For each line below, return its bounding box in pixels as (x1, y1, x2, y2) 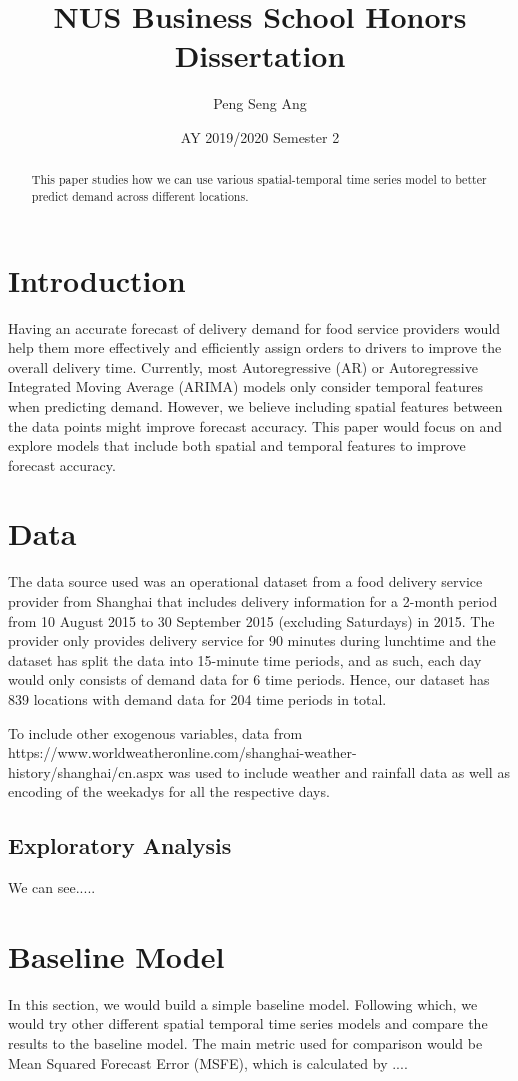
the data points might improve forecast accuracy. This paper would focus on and (8, 415, 502, 436)
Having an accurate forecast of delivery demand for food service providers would (8, 317, 501, 338)
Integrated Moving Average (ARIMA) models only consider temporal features (8, 376, 484, 397)
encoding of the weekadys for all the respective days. (8, 781, 330, 802)
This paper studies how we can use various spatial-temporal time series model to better (31, 171, 487, 188)
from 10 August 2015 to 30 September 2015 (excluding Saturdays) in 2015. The (8, 610, 495, 631)
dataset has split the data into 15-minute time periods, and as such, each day (8, 649, 482, 670)
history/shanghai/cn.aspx (8, 761, 164, 782)
